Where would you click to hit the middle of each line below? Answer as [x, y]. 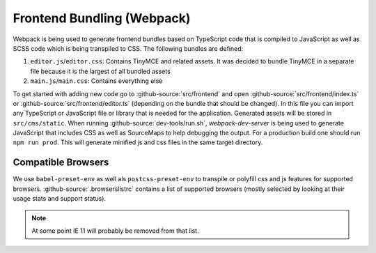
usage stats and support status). [60, 199]
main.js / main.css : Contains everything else [96, 81]
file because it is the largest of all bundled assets [100, 71]
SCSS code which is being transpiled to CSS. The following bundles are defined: [128, 48]
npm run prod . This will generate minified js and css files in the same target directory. [138, 142]
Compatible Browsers [61, 163]
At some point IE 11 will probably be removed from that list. [115, 231]
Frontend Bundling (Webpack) [102, 18]
